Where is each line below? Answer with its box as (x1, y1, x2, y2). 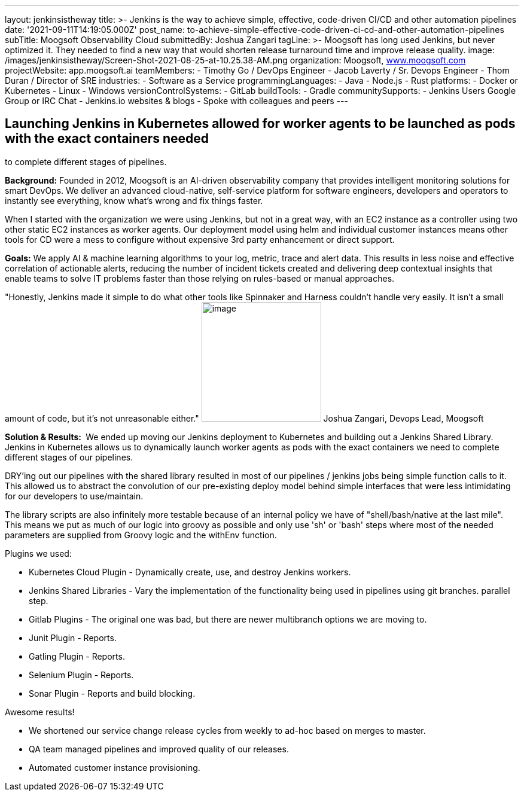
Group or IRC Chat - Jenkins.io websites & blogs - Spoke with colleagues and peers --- (5, 96, 348, 106)
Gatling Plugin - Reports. (29, 651, 125, 661)
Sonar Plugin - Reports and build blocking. (29, 688, 196, 699)
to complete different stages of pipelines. (5, 156, 167, 167)
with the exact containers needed (5, 131, 209, 147)
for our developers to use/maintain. (5, 490, 144, 501)
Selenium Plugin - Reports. (29, 669, 134, 680)
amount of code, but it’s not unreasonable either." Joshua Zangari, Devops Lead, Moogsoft (5, 413, 484, 423)
